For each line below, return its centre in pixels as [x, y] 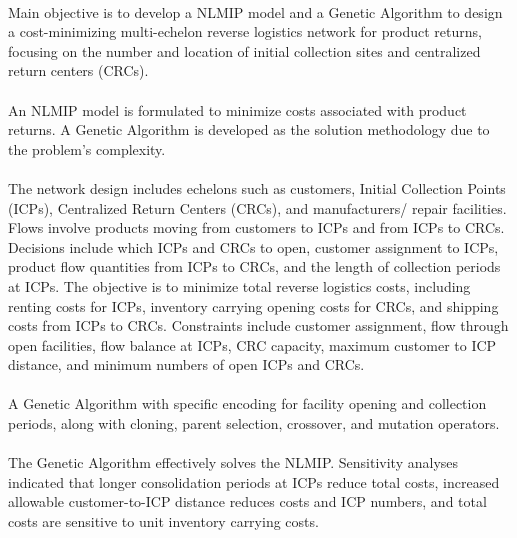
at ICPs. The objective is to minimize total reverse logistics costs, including [239, 285]
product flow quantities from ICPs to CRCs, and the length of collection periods [254, 266]
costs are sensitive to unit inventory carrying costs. [163, 521]
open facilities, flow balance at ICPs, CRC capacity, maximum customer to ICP [252, 344]
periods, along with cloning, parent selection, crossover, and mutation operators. [254, 423]
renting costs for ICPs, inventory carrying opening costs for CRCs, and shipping [253, 305]
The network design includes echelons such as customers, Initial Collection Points [257, 187]
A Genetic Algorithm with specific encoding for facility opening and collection [247, 403]
